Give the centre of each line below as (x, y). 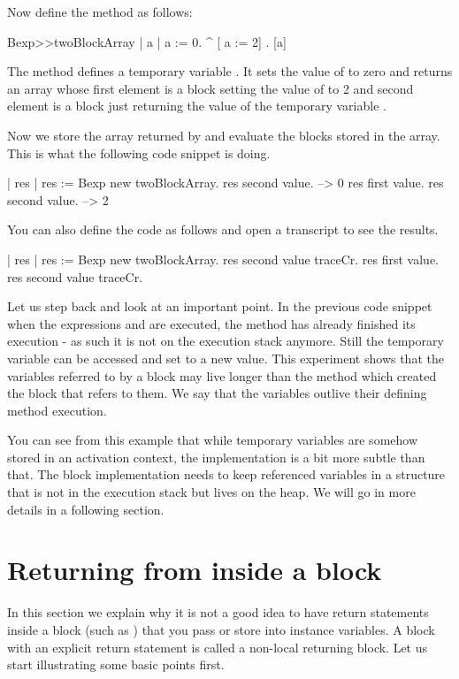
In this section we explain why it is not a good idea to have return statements (218, 612)
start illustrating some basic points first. (116, 664)
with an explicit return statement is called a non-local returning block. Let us (218, 647)
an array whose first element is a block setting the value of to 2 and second (210, 88)
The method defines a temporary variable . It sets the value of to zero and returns (230, 71)
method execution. (57, 410)
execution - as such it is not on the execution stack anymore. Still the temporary (226, 341)
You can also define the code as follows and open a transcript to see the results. (223, 229)
